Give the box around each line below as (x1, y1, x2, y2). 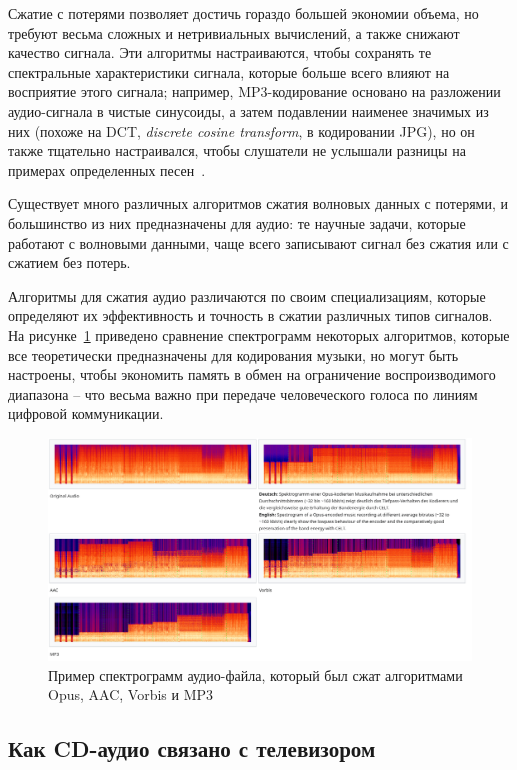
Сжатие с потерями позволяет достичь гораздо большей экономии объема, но (8, 3, 479, 23)
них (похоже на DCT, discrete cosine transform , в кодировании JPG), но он (8, 120, 475, 141)
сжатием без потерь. (8, 252, 131, 273)
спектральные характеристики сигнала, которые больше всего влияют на (8, 61, 450, 82)
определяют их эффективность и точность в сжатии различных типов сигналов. (8, 305, 493, 326)
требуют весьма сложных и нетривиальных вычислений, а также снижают (8, 22, 460, 43)
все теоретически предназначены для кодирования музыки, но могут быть (8, 344, 459, 365)
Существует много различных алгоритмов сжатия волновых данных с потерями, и (8, 193, 508, 214)
